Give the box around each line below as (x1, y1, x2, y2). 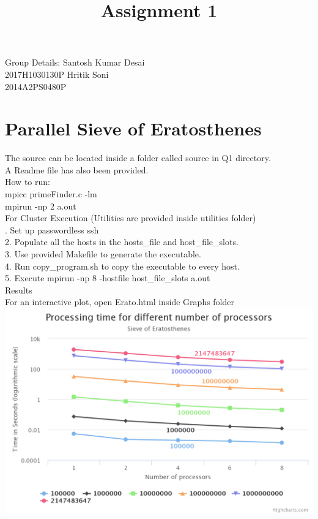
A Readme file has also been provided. (5, 163, 149, 176)
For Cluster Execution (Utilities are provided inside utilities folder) (5, 211, 256, 224)
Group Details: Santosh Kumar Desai (5, 56, 145, 69)
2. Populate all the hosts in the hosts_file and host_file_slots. (5, 235, 239, 248)
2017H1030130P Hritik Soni (5, 67, 109, 80)
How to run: (5, 175, 50, 188)
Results (5, 283, 32, 296)
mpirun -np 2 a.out (5, 199, 76, 212)
